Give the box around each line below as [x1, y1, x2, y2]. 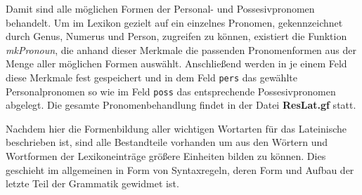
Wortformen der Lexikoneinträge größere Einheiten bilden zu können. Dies [6, 149, 326, 163]
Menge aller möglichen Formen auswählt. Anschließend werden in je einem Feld [6, 56, 347, 71]
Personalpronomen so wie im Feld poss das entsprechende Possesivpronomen [6, 83, 336, 98]
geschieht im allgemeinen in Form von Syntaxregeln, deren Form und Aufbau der [6, 162, 354, 177]
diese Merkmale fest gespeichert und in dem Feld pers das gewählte [6, 69, 297, 84]
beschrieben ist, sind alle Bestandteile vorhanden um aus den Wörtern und [6, 135, 328, 149]
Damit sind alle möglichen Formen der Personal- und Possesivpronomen [6, 1, 315, 15]
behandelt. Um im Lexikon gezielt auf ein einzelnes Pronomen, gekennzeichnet [6, 15, 343, 29]
